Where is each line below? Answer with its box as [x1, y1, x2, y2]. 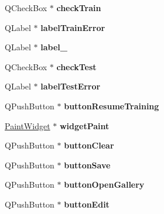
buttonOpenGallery [64, 178, 145, 191]
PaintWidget [5, 119, 50, 132]
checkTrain [56, 2, 101, 13]
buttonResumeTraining [64, 99, 159, 112]
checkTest [56, 60, 97, 73]
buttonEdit [64, 198, 110, 210]
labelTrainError [40, 21, 105, 33]
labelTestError [40, 80, 101, 92]
